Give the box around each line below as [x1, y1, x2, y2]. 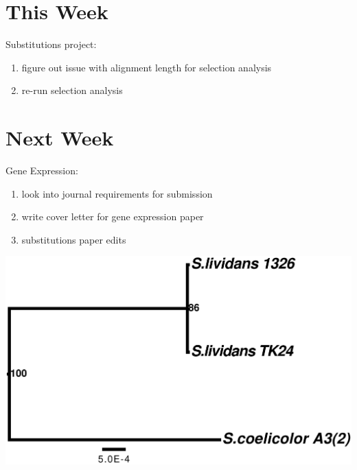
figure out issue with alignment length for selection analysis [21, 60, 272, 74]
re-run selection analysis [21, 83, 123, 97]
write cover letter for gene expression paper [21, 209, 204, 224]
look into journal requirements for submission [21, 186, 213, 200]
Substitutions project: [5, 37, 97, 51]
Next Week [5, 124, 114, 152]
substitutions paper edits [21, 232, 126, 246]
